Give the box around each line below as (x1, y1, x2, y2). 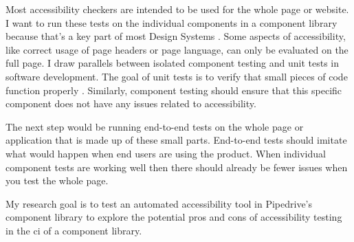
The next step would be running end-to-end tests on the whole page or (5, 119, 304, 133)
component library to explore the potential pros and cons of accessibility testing (5, 210, 342, 224)
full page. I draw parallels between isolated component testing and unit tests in (5, 56, 340, 70)
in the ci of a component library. (5, 223, 142, 237)
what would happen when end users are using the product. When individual (5, 146, 326, 160)
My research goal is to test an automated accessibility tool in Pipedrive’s (5, 196, 313, 210)
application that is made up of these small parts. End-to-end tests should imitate (5, 133, 347, 147)
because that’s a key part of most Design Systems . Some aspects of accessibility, (5, 29, 346, 43)
